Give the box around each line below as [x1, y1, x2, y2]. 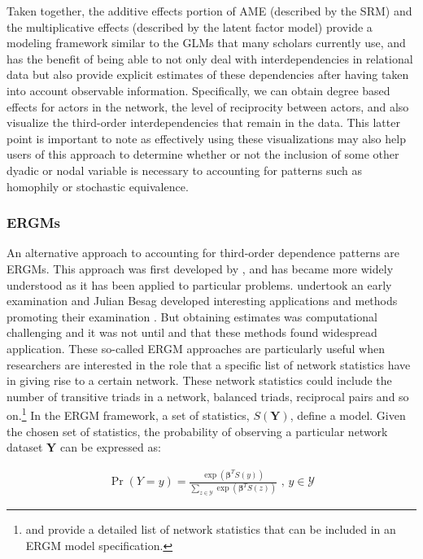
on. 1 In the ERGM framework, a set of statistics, [7, 404, 250, 423]
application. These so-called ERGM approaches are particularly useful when [7, 339, 385, 356]
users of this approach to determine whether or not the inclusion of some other [7, 146, 399, 163]
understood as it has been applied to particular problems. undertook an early [7, 276, 392, 293]
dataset [7, 439, 43, 456]
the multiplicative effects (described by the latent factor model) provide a [7, 18, 373, 35]
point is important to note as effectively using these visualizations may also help [7, 129, 406, 146]
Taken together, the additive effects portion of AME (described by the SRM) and [7, 2, 412, 19]
